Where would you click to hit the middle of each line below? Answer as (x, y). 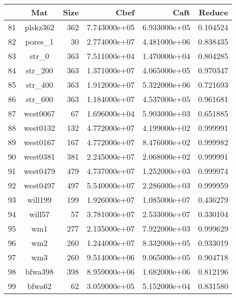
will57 (39, 214)
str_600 (39, 99)
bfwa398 (39, 271)
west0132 (39, 128)
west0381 (39, 156)
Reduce (213, 12)
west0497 (39, 185)
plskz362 (39, 27)
